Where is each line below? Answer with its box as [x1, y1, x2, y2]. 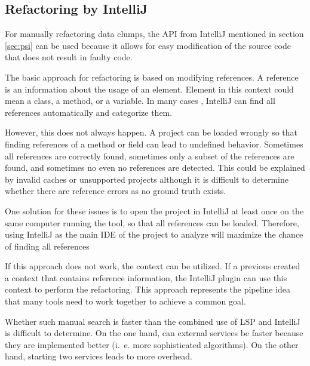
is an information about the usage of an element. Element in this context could [5, 82, 294, 95]
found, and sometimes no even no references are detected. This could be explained [5, 161, 305, 174]
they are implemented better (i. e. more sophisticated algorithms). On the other [5, 338, 299, 350]
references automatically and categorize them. [5, 106, 173, 118]
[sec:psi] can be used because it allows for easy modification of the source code [5, 39, 291, 51]
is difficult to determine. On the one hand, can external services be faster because [5, 327, 303, 339]
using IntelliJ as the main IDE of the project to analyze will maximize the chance [5, 228, 303, 241]
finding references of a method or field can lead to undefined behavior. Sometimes [5, 137, 303, 150]
